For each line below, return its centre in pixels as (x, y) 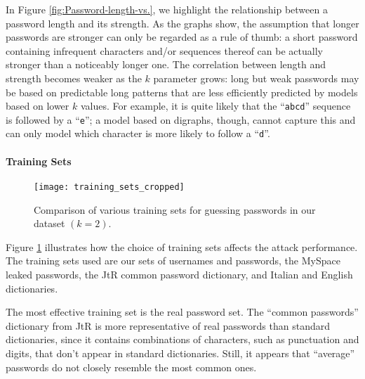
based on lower (38, 106)
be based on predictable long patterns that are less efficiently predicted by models (182, 92)
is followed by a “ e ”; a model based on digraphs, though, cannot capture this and (181, 119)
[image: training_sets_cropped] (109, 187)
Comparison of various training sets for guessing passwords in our (175, 209)
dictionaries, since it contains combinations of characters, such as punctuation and (182, 339)
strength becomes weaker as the (74, 78)
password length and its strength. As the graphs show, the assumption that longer (182, 23)
